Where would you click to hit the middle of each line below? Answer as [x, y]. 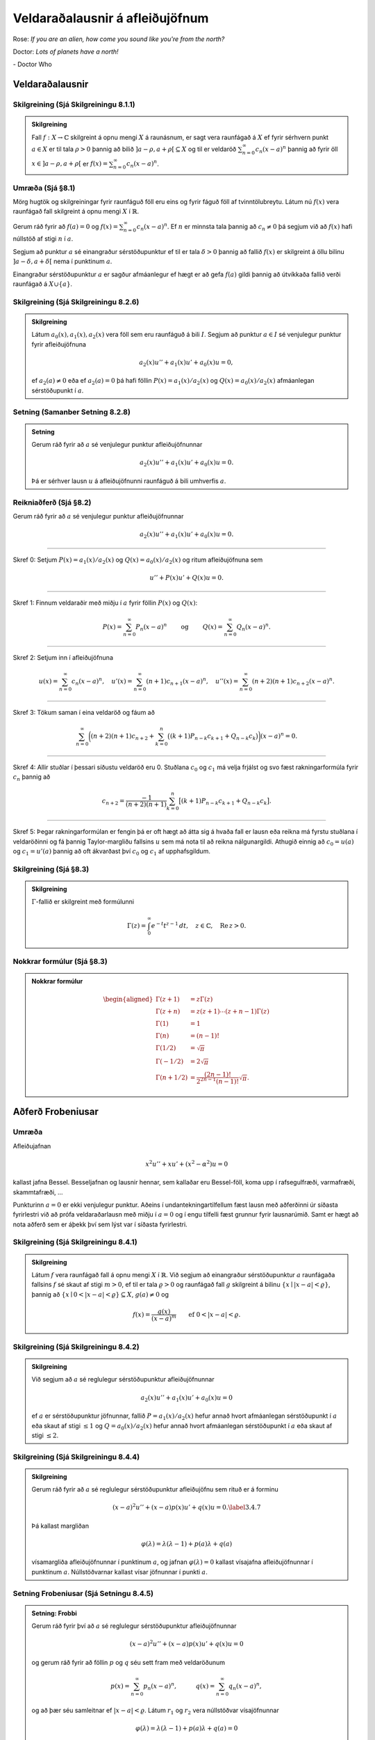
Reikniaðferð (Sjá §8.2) [52, 503]
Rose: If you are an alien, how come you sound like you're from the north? [119, 39]
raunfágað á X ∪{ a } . [43, 284]
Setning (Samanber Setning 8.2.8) [72, 412]
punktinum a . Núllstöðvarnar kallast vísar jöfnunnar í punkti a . [120, 1572]
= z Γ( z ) [201, 999]
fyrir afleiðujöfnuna [59, 344]
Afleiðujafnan [32, 1146]
